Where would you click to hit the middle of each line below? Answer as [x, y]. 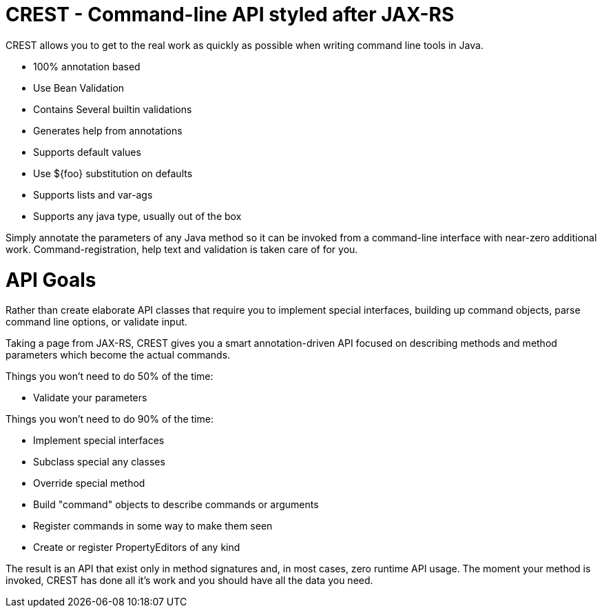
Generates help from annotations [108, 130]
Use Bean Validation [79, 88]
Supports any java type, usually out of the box [137, 216]
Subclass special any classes [99, 462]
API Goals [51, 280]
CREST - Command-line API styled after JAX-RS [230, 14]
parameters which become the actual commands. [118, 355]
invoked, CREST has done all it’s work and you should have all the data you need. [189, 581]
